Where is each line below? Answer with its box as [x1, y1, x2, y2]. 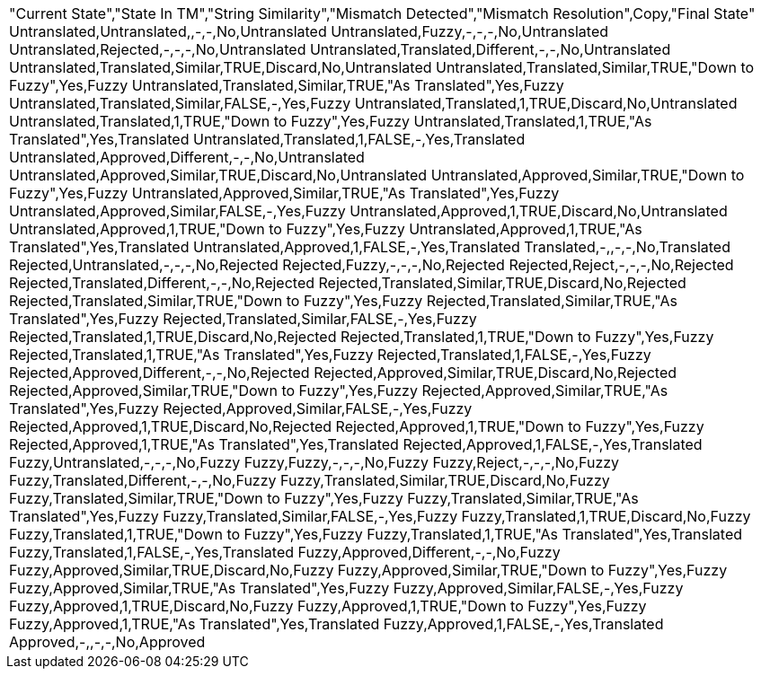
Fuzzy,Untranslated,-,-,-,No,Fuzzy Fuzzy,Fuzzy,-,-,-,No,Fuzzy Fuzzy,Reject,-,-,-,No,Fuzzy [9, 453, 620, 471]
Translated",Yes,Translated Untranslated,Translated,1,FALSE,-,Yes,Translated [9, 130, 526, 148]
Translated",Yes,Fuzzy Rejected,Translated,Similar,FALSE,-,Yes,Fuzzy [9, 310, 477, 328]
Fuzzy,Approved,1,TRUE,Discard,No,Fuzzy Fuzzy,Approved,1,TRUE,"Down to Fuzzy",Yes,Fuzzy [9, 597, 647, 615]
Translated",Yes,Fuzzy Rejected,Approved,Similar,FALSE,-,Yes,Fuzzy [9, 399, 473, 417]
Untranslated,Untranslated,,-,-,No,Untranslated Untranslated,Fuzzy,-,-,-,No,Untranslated [9, 22, 609, 40]
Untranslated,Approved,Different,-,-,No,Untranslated [9, 148, 365, 166]
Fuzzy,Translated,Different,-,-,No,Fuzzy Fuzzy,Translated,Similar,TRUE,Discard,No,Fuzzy [9, 471, 610, 489]
